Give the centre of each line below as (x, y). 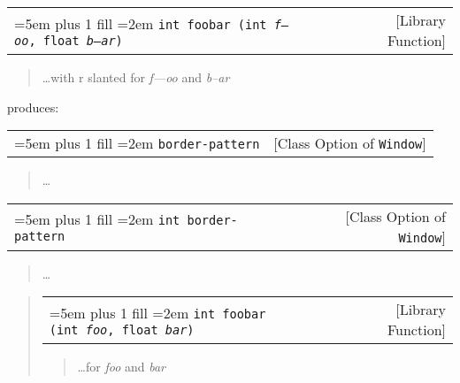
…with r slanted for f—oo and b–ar (136, 77)
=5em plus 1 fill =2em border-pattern (137, 143)
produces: (33, 107)
